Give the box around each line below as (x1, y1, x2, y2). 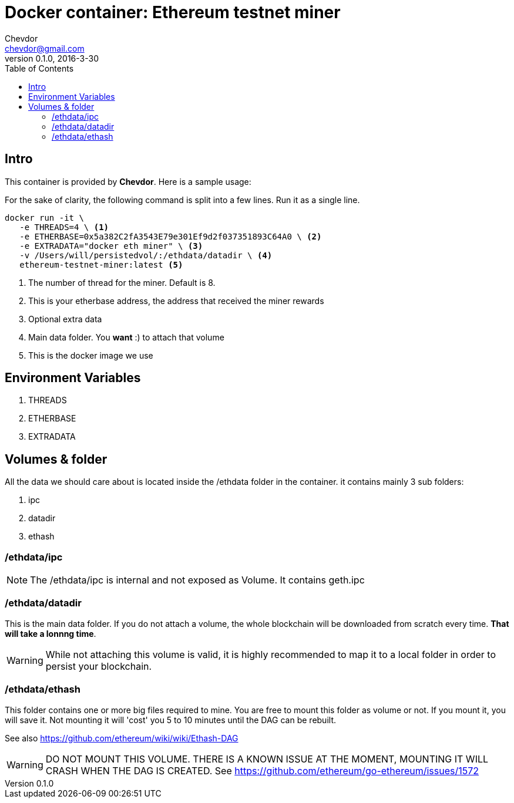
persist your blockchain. (45, 660, 152, 672)
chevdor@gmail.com (5, 43, 85, 53)
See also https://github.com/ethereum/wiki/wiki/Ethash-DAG (5, 733, 238, 743)
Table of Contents (5, 63, 74, 73)
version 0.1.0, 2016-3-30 (5, 53, 99, 63)
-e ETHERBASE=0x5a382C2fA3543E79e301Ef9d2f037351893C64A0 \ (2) (19, 231, 322, 241)
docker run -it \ (5, 212, 84, 222)
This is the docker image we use (28, 350, 153, 360)
